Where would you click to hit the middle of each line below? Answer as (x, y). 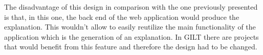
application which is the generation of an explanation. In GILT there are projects (131, 36)
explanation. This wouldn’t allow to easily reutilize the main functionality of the (130, 27)
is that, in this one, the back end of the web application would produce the (122, 17)
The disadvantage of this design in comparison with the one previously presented (131, 7)
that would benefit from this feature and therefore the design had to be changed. (131, 47)
